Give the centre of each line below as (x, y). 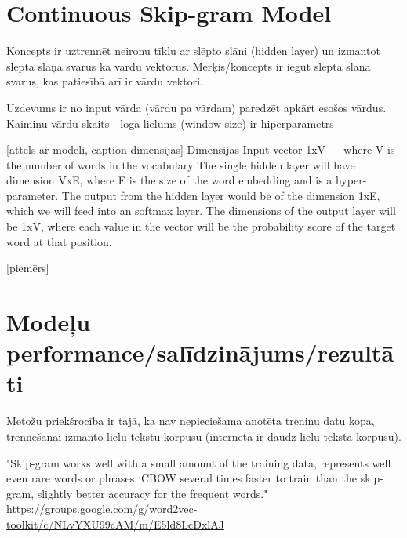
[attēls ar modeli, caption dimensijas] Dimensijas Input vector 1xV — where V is (201, 149)
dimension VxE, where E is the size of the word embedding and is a (169, 180)
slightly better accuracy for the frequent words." (153, 493)
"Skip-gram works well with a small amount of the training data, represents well (199, 462)
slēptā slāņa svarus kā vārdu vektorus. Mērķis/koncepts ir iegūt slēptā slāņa (189, 65)
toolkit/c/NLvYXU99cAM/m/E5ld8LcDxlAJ (115, 523)
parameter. (33, 195)
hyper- (351, 180)
